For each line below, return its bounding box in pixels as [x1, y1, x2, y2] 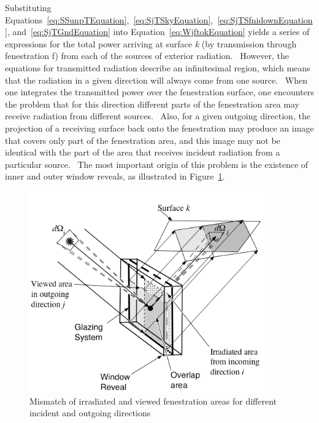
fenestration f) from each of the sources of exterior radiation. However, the [5, 49, 289, 62]
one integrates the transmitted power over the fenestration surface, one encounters [5, 85, 314, 98]
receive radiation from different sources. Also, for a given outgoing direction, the [5, 109, 310, 122]
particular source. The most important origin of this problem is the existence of [5, 157, 309, 170]
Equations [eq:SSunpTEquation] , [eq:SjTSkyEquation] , [5, 13, 213, 26]
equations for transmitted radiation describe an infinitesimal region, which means [5, 61, 310, 74]
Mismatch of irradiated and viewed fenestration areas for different [29, 394, 277, 407]
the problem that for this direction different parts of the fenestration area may [5, 97, 300, 110]
